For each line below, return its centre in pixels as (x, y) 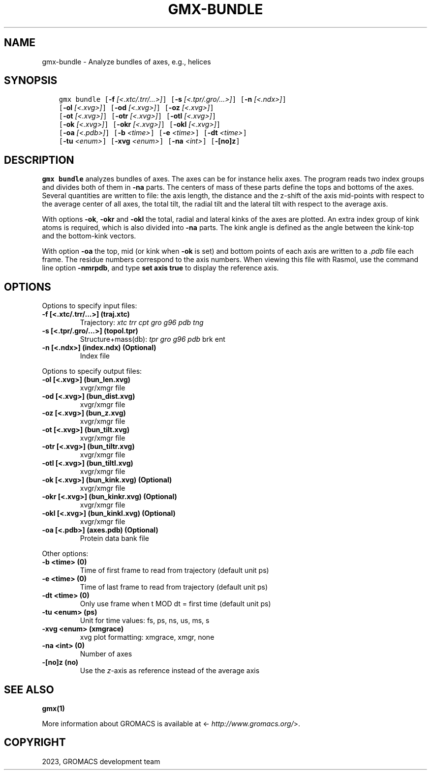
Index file (95, 356)
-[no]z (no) (60, 662)
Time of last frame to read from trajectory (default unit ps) (174, 587)
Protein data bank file (114, 538)
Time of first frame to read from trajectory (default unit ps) (174, 570)
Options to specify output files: (92, 371)
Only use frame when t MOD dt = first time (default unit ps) (175, 604)
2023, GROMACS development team (101, 761)
